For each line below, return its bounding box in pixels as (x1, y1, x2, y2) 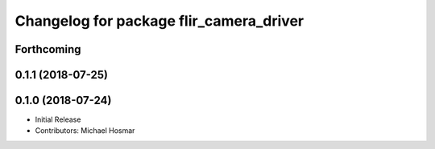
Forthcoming (14, 42, 81, 56)
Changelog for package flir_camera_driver (14, 12, 304, 30)
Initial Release (35, 115, 81, 124)
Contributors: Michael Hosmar (35, 126, 135, 135)
